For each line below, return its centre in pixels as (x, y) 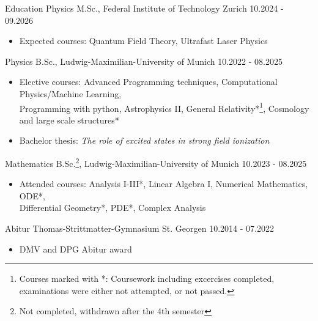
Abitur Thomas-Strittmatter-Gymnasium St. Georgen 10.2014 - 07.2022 (139, 228)
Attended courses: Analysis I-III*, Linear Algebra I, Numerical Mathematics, (164, 184)
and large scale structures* (69, 120)
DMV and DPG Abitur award (76, 249)
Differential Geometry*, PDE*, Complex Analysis (113, 208)
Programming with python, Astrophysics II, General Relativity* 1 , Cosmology (164, 107)
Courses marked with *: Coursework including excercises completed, (147, 279)
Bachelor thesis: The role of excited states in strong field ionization (144, 140)
